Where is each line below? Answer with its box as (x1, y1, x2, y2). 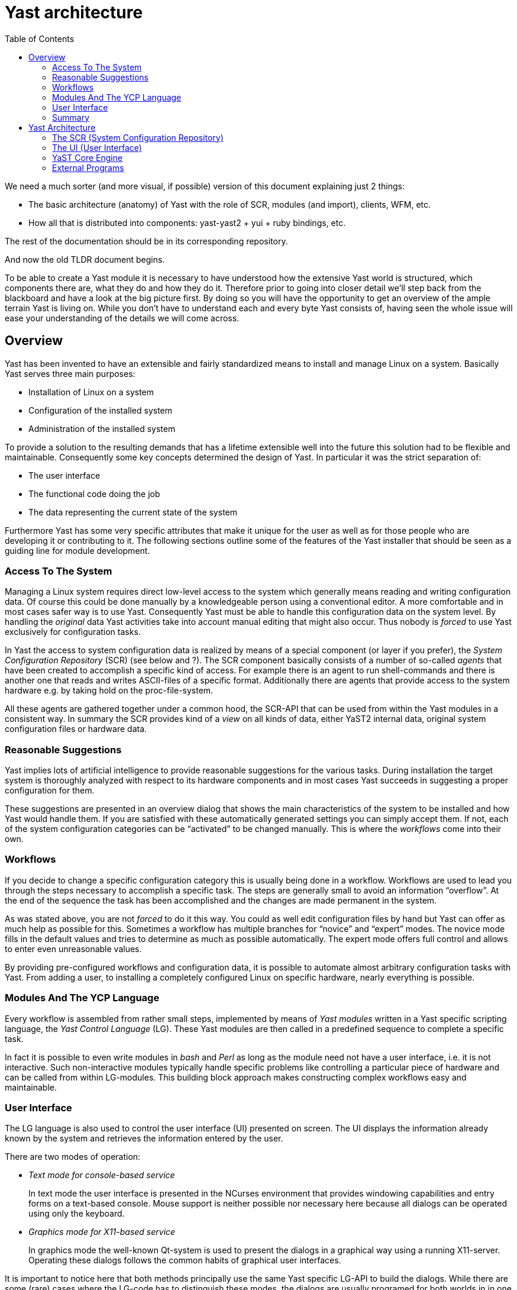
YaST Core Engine (52, 152, 123, 163)
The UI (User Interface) (52, 142, 142, 153)
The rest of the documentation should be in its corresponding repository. (5, 236, 288, 246)
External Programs (52, 162, 124, 173)
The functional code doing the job (28, 488, 160, 499)
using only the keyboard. (28, 1208, 125, 1219)
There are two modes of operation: (5, 1152, 141, 1162)
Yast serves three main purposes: (5, 368, 135, 379)
